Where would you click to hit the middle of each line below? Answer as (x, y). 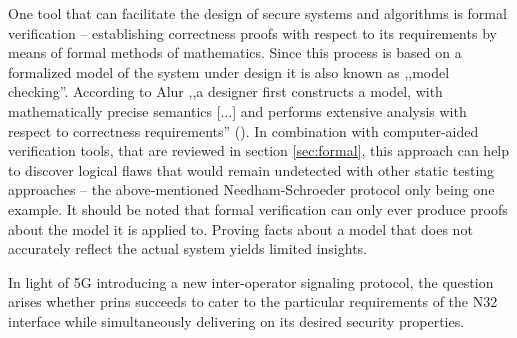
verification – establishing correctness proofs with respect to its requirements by (252, 32)
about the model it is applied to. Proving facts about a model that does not (240, 228)
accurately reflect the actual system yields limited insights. (187, 248)
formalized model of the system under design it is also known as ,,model (229, 71)
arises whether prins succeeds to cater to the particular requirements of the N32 (253, 301)
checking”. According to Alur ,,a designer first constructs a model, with (225, 91)
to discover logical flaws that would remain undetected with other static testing (251, 169)
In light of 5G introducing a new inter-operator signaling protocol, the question (251, 281)
